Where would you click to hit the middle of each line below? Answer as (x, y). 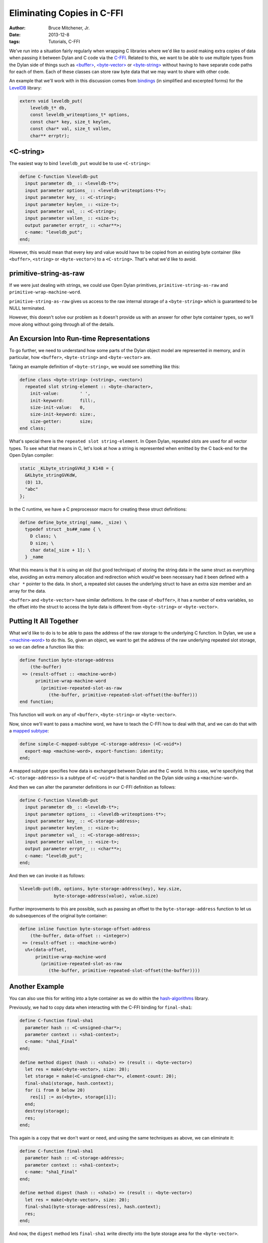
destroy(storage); (47, 1111)
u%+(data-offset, (46, 950)
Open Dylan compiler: (32, 455)
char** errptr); (50, 136)
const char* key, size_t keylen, (71, 122)
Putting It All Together (44, 621)
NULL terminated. (27, 308)
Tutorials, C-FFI (64, 42)
